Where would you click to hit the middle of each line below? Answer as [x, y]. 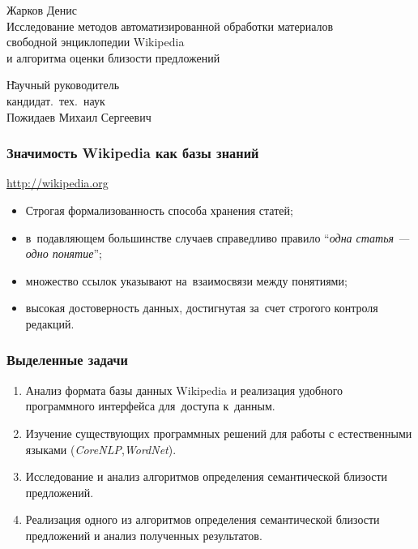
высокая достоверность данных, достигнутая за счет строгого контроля [202, 308]
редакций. [50, 323]
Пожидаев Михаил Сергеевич [79, 116]
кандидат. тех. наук [56, 100]
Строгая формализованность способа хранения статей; [159, 210]
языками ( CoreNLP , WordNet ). [101, 449]
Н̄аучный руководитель [63, 85]
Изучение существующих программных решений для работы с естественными [219, 433]
